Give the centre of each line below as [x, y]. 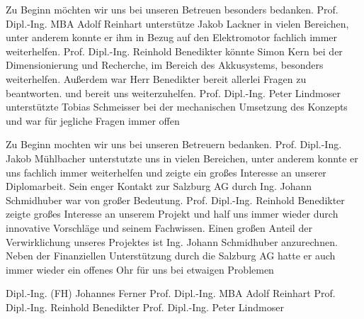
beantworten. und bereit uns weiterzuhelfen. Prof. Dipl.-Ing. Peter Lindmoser [173, 93]
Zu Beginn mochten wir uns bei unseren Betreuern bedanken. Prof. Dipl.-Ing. [174, 144]
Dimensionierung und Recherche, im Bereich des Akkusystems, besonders [165, 65]
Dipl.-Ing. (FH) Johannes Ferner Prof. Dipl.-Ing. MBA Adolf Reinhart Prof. [171, 293]
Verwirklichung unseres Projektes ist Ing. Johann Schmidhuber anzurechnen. [172, 241]
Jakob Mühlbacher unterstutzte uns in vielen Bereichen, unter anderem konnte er [182, 158]
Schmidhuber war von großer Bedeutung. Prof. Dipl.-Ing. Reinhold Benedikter [175, 200]
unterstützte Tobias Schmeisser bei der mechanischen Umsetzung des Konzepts [177, 107]
